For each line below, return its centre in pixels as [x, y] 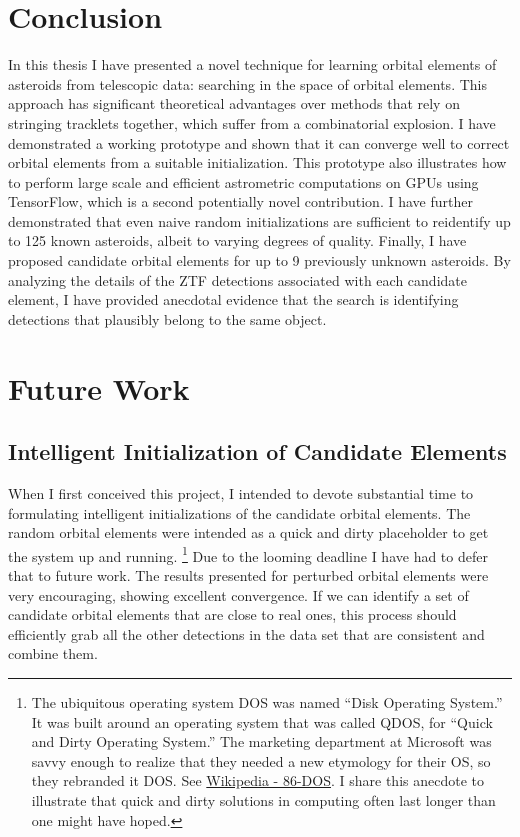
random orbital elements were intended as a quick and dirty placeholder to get [248, 532]
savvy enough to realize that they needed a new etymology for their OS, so [261, 760]
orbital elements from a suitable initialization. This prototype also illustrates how [257, 162]
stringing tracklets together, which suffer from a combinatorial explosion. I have [252, 122]
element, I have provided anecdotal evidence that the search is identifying [233, 299]
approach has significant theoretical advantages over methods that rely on [234, 103]
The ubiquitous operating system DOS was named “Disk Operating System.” [267, 702]
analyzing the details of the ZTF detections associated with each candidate [237, 279]
